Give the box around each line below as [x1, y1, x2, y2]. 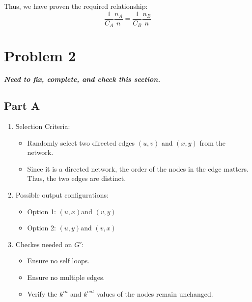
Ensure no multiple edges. [27, 272, 105, 282]
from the [199, 137, 226, 148]
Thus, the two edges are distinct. [27, 173, 126, 183]
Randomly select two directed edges [27, 137, 135, 148]
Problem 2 [4, 46, 76, 66]
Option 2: [27, 223, 56, 233]
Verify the [27, 288, 57, 299]
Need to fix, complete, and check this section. [4, 74, 161, 84]
